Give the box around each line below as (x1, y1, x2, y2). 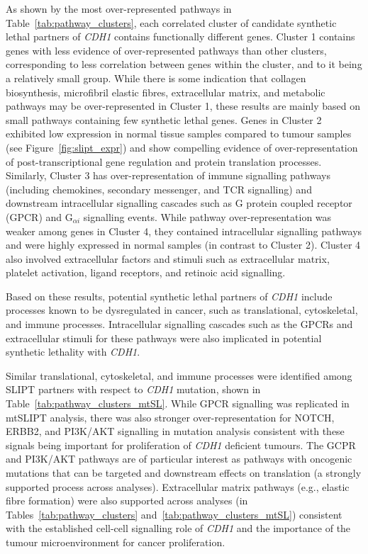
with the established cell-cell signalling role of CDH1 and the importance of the (6, 521, 351, 536)
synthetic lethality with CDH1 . (6, 344, 140, 359)
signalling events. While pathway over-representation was (83, 209, 332, 224)
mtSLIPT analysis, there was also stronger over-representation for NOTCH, (6, 409, 335, 424)
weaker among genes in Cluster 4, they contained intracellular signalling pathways (6, 223, 362, 238)
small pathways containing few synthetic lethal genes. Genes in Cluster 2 (6, 112, 322, 127)
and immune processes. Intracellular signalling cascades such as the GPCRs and (6, 317, 353, 332)
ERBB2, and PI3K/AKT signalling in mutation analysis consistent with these (6, 424, 345, 439)
